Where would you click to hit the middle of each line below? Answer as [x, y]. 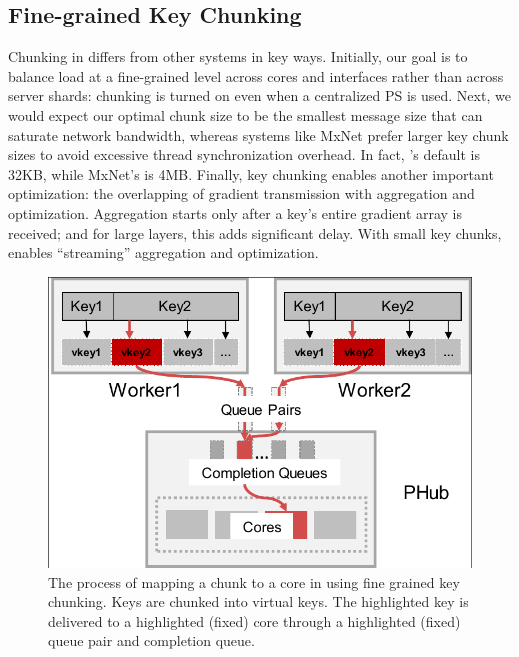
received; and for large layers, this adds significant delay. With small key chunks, [255, 232]
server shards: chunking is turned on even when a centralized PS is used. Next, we [259, 95]
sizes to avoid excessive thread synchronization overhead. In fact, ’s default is [244, 154]
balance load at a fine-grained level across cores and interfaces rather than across [256, 75]
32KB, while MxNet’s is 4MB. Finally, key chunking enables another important [251, 173]
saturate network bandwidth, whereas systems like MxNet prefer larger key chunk [258, 134]
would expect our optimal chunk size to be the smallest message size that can [245, 114]
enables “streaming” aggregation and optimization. [163, 252]
